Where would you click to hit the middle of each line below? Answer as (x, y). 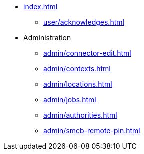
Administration (47, 38)
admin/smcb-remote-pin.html (92, 130)
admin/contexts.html (77, 69)
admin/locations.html (78, 84)
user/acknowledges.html (84, 22)
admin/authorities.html (80, 115)
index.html (41, 7)
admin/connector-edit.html (87, 53)
